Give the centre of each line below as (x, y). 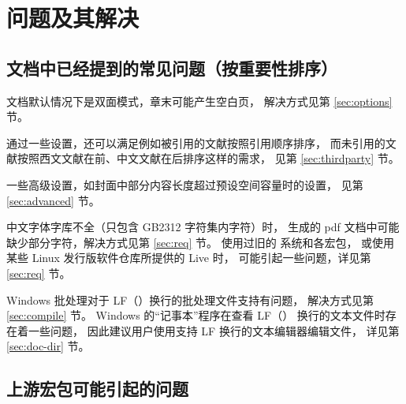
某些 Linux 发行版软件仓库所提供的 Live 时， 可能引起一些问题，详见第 (189, 258)
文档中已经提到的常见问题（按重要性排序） (172, 67)
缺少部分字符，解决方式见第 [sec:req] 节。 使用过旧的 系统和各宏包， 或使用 (201, 242)
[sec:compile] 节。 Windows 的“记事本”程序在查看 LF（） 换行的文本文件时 (196, 315)
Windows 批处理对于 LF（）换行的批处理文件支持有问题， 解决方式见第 (190, 299)
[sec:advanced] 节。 (53, 200)
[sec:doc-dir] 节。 (48, 346)
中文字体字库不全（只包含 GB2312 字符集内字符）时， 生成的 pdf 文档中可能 (203, 227)
